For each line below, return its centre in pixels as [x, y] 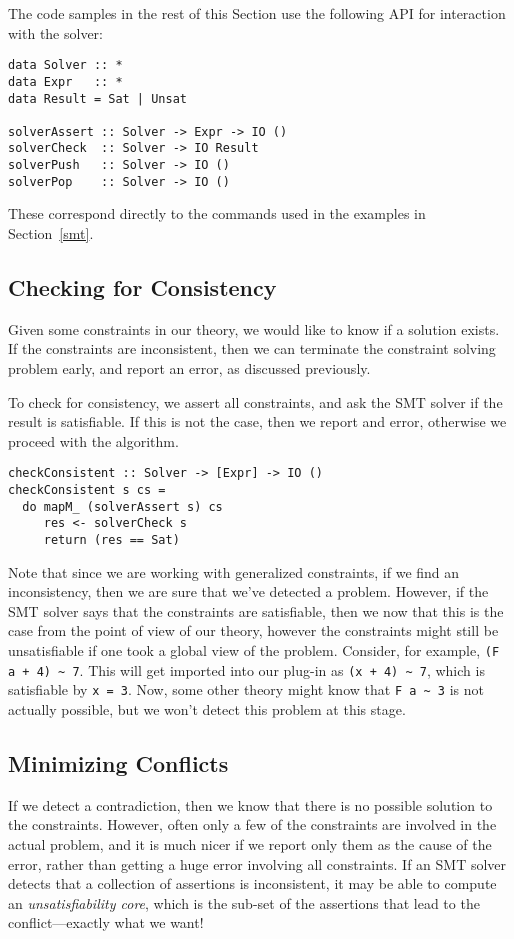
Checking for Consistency [142, 287]
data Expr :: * [65, 81]
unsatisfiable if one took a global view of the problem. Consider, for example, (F [254, 650]
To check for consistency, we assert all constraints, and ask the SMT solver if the [255, 401]
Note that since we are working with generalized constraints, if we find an [234, 571]
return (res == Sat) [111, 540]
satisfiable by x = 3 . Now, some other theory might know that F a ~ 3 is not [246, 689]
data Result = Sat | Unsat [97, 98]
